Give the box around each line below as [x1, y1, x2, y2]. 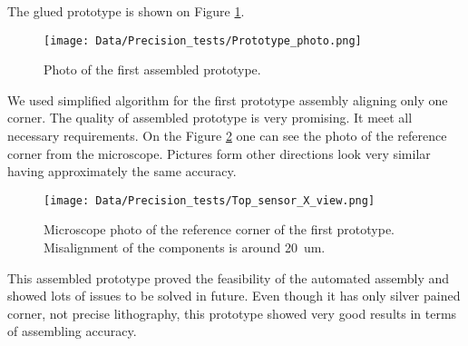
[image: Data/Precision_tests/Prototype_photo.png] [44, 34, 362, 47]
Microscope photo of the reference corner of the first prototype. [44, 220, 395, 239]
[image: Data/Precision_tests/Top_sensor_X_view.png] [44, 193, 375, 207]
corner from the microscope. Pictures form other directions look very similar [7, 143, 431, 163]
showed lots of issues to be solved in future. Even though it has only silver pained [7, 286, 461, 305]
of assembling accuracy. [7, 321, 137, 341]
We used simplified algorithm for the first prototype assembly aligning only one [7, 90, 448, 109]
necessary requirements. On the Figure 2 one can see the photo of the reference [7, 126, 447, 145]
